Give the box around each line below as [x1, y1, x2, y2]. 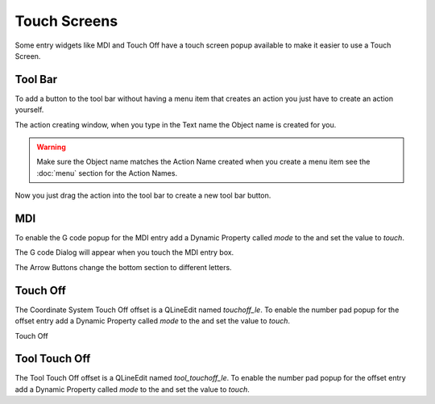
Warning [36, 142, 66, 152]
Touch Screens [14, 12, 118, 30]
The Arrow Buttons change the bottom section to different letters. [14, 262, 233, 272]
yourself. [14, 105, 44, 115]
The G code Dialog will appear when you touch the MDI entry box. [14, 248, 234, 257]
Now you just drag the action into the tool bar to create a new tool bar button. [14, 190, 271, 201]
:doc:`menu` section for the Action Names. [36, 168, 177, 177]
